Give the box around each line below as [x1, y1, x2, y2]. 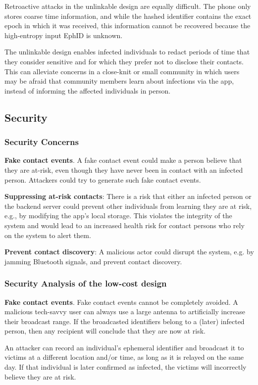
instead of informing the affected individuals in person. [4, 85, 171, 96]
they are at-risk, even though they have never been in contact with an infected [4, 164, 243, 175]
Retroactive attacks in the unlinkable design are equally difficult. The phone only [4, 1, 251, 11]
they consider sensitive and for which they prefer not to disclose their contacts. [4, 56, 244, 66]
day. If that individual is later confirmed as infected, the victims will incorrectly [4, 362, 247, 372]
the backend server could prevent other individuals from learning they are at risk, [4, 200, 252, 211]
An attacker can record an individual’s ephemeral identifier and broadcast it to [4, 342, 244, 352]
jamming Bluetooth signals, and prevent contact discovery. [4, 256, 182, 266]
